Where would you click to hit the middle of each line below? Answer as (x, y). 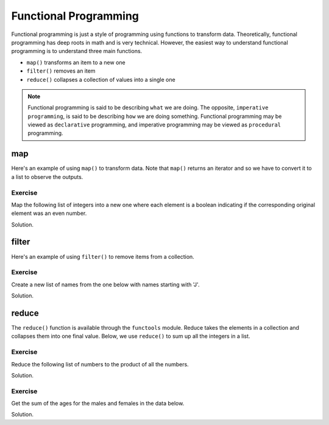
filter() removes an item (61, 71)
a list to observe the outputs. (47, 176)
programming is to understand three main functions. (77, 51)
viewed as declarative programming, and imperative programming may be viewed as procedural (154, 125)
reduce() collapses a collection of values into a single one (101, 79)
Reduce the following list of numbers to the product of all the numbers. (100, 364)
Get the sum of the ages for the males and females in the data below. (98, 404)
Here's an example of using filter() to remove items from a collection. (103, 256)
